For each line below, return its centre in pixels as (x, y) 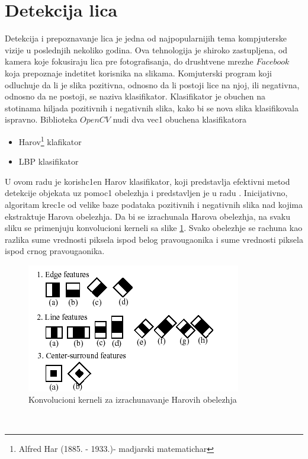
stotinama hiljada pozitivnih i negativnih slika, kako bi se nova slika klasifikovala (152, 107)
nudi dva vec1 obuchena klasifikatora (179, 119)
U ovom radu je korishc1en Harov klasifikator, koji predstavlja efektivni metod (147, 181)
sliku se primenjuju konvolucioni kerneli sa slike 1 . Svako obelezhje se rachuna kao (154, 228)
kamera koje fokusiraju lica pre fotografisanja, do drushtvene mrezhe (129, 61)
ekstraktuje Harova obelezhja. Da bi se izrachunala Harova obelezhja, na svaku (148, 216)
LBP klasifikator (49, 161)
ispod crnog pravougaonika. (55, 251)
